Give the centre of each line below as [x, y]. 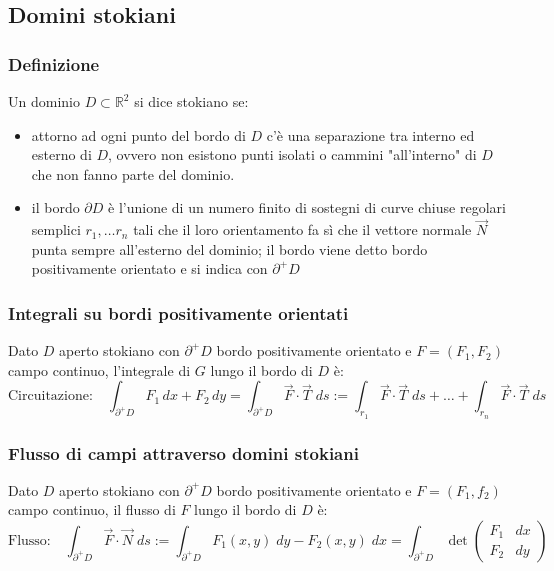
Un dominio [44, 101]
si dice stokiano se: [191, 101]
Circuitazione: [50, 396]
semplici [56, 229]
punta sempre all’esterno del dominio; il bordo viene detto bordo [229, 248]
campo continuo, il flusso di [92, 509]
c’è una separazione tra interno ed [370, 134]
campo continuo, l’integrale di [99, 369]
